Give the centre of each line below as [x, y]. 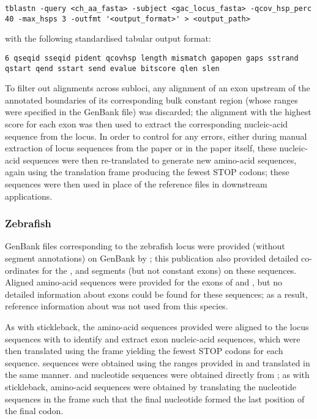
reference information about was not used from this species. [117, 306]
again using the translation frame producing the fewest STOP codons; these [147, 172]
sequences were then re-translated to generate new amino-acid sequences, [160, 160]
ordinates [22, 270]
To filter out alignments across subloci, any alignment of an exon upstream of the [158, 88]
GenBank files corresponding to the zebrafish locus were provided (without [145, 246]
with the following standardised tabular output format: [108, 38]
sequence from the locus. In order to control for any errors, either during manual [156, 136]
